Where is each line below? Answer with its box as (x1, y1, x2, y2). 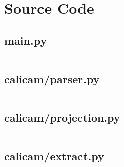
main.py (4, 32, 47, 48)
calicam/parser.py (4, 71, 100, 86)
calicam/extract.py (4, 148, 104, 164)
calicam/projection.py (4, 110, 120, 125)
